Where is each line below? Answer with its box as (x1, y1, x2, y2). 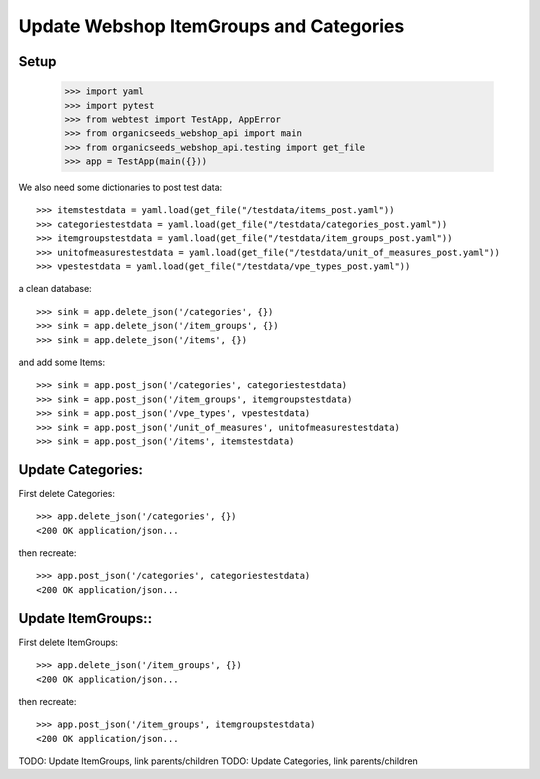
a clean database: (18, 283, 92, 295)
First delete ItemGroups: (18, 636, 119, 648)
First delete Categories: (18, 487, 115, 499)
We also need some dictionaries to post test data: (18, 181, 223, 194)
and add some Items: (18, 356, 105, 368)
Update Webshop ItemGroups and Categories (18, 15, 405, 37)
